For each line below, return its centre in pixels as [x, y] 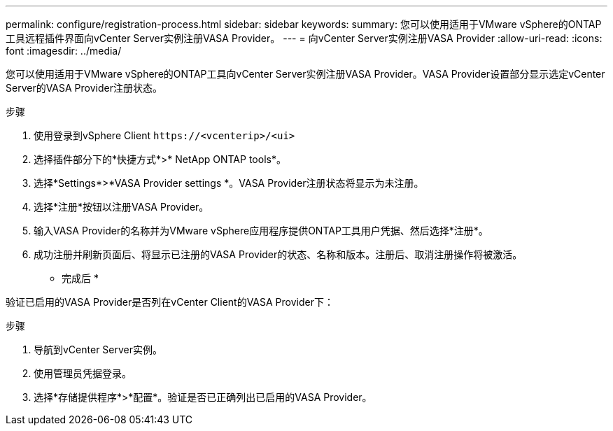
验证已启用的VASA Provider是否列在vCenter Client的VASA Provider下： [170, 302]
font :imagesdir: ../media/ [64, 51]
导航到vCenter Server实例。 [98, 349]
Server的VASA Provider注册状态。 [84, 88]
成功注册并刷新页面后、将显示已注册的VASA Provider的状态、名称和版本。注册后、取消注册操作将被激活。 [278, 254]
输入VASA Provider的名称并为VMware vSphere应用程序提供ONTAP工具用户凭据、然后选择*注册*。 [261, 231]
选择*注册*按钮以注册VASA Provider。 [121, 207]
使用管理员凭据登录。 [83, 373]
